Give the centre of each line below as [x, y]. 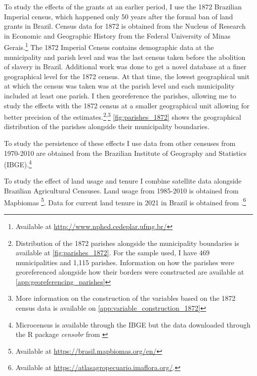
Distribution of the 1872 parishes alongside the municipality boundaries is [127, 243]
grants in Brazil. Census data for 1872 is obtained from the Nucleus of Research [125, 26]
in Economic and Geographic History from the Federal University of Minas [117, 35]
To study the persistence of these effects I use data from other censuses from [120, 143]
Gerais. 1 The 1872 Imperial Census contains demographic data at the [109, 47]
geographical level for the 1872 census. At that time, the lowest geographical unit [127, 76]
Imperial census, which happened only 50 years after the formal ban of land [119, 16]
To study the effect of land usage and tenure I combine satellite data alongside [123, 181]
